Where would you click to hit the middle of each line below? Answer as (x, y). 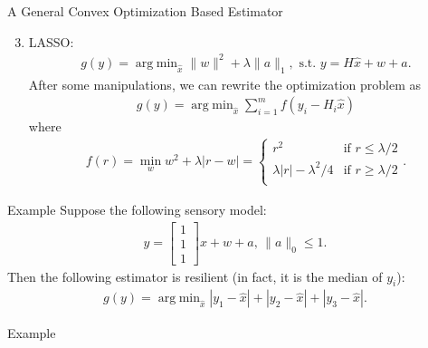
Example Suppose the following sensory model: (137, 209)
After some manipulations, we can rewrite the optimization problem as (224, 84)
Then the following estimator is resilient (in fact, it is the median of (195, 276)
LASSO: (51, 41)
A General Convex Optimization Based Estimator (145, 11)
